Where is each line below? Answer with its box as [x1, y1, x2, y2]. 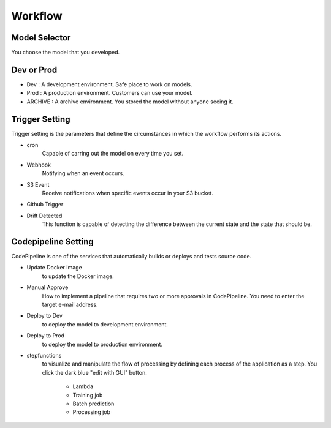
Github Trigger [26, 201, 64, 208]
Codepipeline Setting [11, 236, 94, 247]
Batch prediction [72, 400, 115, 407]
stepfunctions [26, 351, 62, 359]
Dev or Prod [11, 64, 58, 75]
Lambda [72, 383, 94, 390]
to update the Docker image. [42, 272, 115, 280]
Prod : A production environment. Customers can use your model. [26, 89, 193, 97]
